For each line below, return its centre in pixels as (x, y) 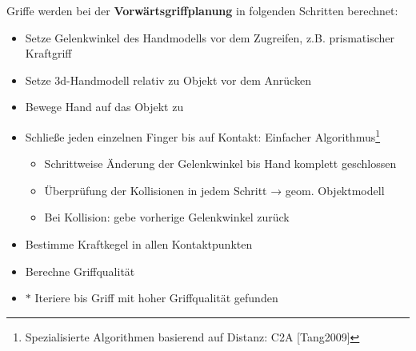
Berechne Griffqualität (80, 271)
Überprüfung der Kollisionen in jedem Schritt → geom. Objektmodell (214, 190)
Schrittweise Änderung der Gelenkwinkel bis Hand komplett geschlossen (220, 164)
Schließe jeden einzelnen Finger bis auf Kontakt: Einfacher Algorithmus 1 (203, 135)
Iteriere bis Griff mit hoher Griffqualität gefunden (156, 298)
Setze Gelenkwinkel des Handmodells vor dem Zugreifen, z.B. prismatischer (210, 37)
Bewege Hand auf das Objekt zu (104, 107)
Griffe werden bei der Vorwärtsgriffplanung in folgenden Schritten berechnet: (202, 10)
